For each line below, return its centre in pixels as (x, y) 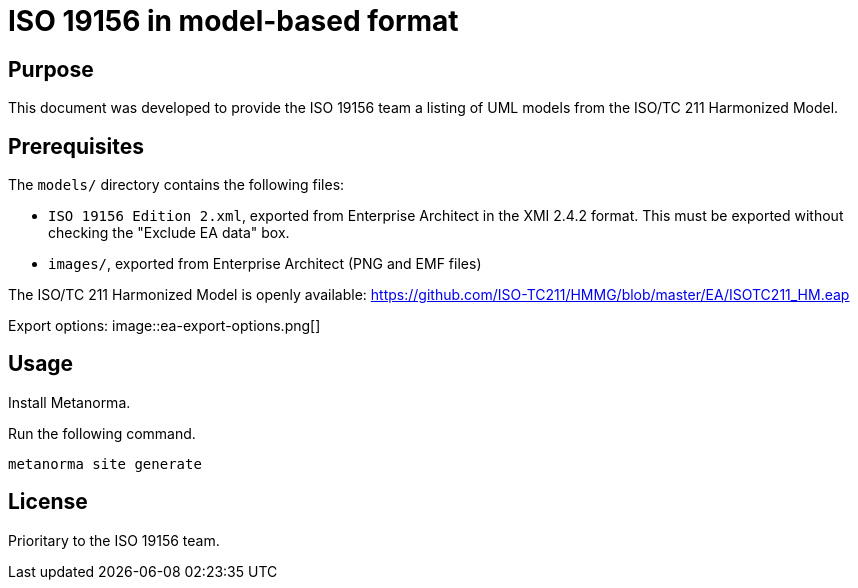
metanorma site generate (105, 463)
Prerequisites (76, 146)
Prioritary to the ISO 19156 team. (114, 540)
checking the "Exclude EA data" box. (169, 233)
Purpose (51, 69)
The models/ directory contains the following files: (176, 185)
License (48, 502)
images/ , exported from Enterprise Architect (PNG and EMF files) (265, 264)
